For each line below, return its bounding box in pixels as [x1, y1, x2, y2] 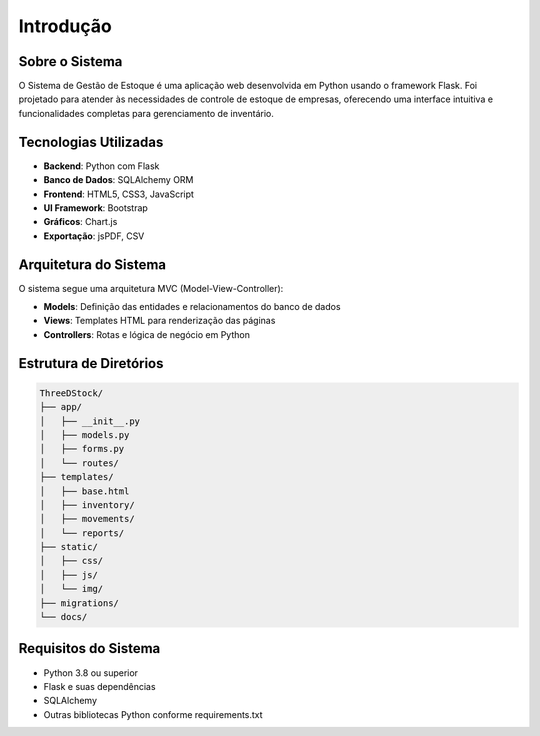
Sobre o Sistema [18, 53, 123, 70]
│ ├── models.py [39, 429, 130, 440]
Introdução [18, 15, 112, 37]
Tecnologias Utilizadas [18, 133, 164, 150]
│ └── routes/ [39, 457, 120, 469]
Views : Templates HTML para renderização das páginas [43, 315, 276, 327]
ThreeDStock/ [39, 387, 104, 399]
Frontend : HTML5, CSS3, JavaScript [43, 188, 195, 200]
